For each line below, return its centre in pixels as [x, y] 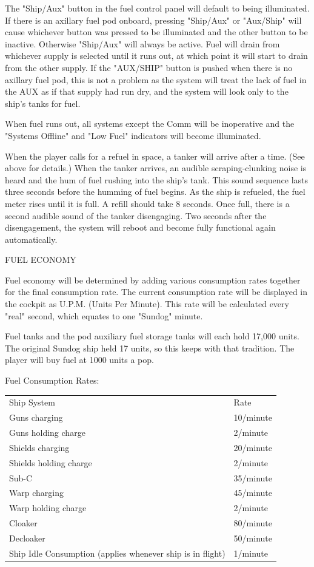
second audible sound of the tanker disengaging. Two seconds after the [136, 215]
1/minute [251, 553]
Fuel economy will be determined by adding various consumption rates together [153, 280]
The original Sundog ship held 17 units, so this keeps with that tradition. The [150, 348]
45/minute [253, 493]
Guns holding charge [47, 433]
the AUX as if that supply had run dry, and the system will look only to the [147, 91]
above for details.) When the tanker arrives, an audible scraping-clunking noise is [156, 168]
